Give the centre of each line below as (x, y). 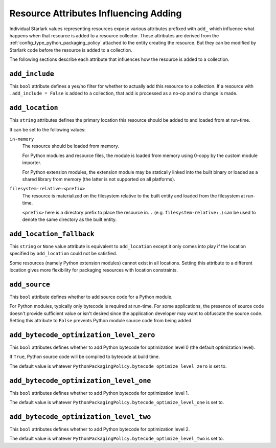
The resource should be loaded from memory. (71, 146)
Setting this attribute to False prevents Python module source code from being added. (101, 321)
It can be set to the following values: (48, 129)
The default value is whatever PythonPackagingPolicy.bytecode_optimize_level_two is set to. (117, 439)
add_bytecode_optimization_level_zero (82, 335)
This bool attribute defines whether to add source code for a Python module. (91, 297)
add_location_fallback (52, 234)
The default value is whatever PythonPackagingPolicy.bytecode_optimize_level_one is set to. (117, 402)
